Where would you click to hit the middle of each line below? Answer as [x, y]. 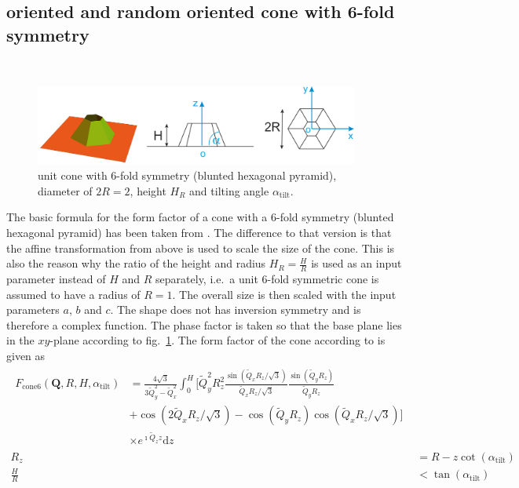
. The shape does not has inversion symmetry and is [236, 310]
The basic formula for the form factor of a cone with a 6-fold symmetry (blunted [200, 217]
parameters [33, 310]
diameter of [65, 190]
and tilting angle [229, 190]
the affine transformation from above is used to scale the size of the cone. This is [201, 248]
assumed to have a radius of [73, 294]
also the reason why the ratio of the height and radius [136, 263]
